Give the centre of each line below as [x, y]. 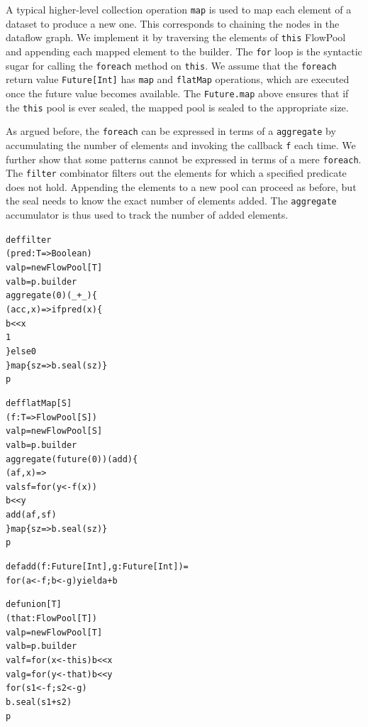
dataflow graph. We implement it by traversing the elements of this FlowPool [176, 37]
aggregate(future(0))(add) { [72, 459]
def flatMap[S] [39, 403]
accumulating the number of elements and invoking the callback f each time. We [181, 144]
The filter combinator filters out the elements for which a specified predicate [176, 173]
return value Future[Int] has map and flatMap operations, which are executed [178, 79]
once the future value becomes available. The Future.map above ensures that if [177, 93]
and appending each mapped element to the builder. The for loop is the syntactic [184, 51]
